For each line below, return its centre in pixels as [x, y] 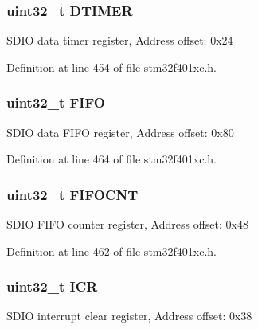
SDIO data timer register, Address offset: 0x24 [120, 40]
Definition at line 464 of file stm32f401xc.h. [111, 159]
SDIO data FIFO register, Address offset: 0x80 [120, 132]
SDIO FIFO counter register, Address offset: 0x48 [127, 224]
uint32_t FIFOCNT [72, 194]
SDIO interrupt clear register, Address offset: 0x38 [129, 316]
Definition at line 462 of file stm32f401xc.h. [111, 251]
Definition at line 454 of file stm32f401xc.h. [111, 67]
